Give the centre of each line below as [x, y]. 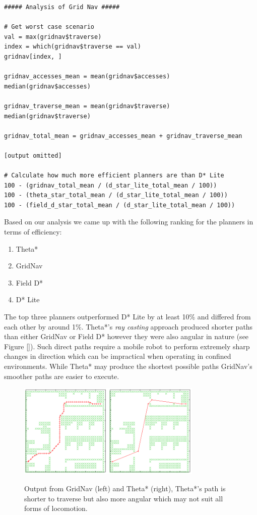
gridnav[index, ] [33, 56]
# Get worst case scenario [49, 27]
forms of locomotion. [56, 508]
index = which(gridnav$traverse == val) [73, 47]
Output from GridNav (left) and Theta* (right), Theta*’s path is [125, 488]
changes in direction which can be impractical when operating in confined [118, 356]
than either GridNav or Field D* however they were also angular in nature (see [126, 336]
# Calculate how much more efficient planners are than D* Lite [114, 176]
